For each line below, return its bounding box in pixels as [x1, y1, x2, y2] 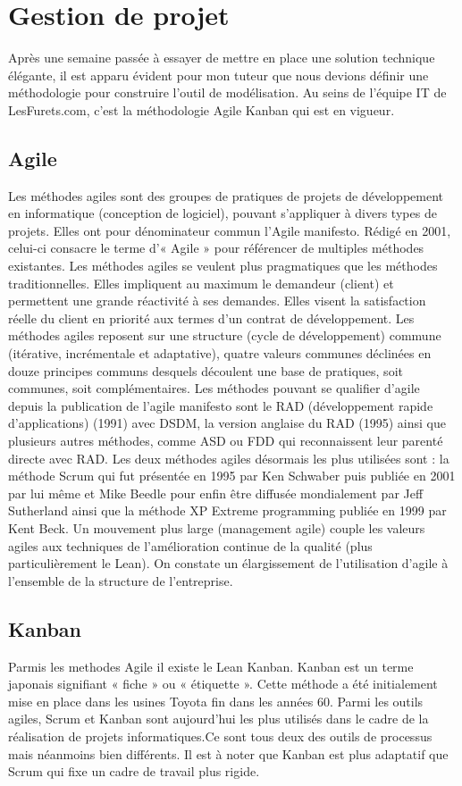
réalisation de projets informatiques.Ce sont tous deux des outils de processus [8, 726, 433, 745]
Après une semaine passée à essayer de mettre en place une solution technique [8, 48, 435, 67]
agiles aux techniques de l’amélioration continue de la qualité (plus [8, 536, 373, 555]
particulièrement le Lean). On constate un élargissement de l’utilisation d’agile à [8, 554, 449, 573]
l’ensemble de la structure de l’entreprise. [8, 571, 233, 589]
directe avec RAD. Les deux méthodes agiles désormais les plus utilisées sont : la [8, 448, 449, 467]
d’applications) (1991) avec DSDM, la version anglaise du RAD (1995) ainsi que [8, 414, 446, 432]
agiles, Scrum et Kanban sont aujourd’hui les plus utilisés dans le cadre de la [8, 709, 429, 728]
